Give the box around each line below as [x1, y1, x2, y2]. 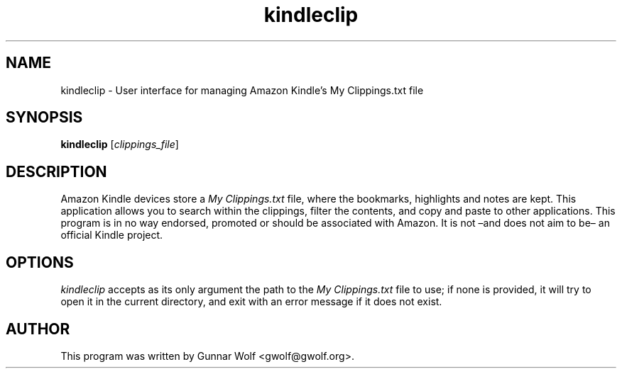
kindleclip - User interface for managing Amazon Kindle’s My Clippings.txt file [60, 84, 424, 96]
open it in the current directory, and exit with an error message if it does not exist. [60, 295, 442, 308]
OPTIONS [6, 253, 74, 271]
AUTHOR [6, 319, 70, 338]
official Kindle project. [60, 229, 163, 242]
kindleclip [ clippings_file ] [60, 138, 179, 151]
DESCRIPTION [6, 162, 107, 181]
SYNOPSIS [6, 108, 83, 127]
